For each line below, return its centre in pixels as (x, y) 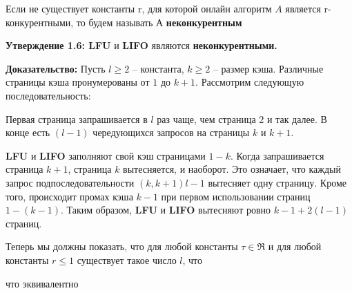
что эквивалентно (42, 283)
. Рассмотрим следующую (250, 82)
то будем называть (115, 22)
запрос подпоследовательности (70, 182)
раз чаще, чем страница (206, 119)
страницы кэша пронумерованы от (78, 82)
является (303, 8)
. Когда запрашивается (277, 155)
